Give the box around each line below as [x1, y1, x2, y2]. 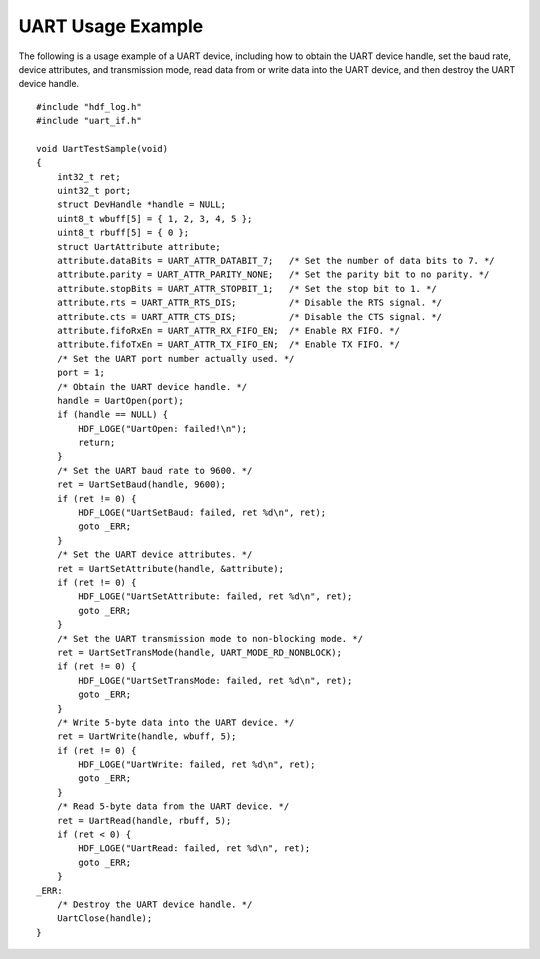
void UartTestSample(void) [36, 143, 169, 154]
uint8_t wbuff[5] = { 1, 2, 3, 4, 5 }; [56, 213, 253, 224]
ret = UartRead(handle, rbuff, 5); [56, 815, 232, 826]
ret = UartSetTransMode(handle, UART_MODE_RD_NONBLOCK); [56, 646, 342, 658]
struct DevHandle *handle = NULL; [56, 199, 227, 210]
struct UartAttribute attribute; [56, 241, 222, 252]
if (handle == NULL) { [56, 409, 169, 420]
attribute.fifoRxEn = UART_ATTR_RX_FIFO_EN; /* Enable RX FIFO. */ [56, 325, 400, 336]
